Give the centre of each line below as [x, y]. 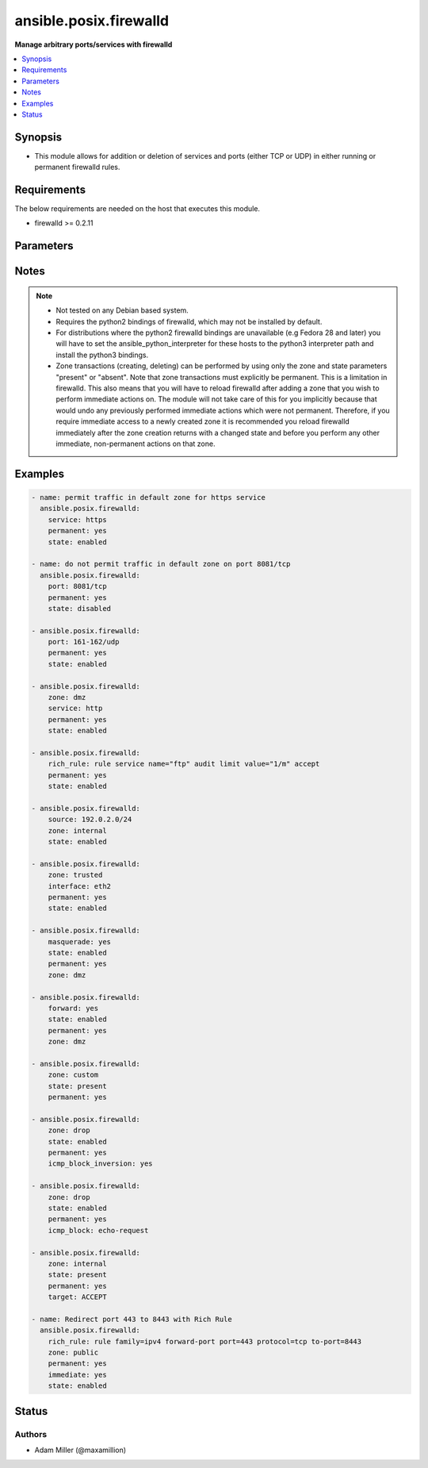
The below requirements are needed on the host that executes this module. [138, 209]
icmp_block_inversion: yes [101, 1164]
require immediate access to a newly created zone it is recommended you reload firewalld [203, 421]
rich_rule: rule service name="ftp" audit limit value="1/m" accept [184, 764]
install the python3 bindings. [102, 355]
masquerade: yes [79, 942]
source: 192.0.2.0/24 [90, 820]
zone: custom [73, 1075]
